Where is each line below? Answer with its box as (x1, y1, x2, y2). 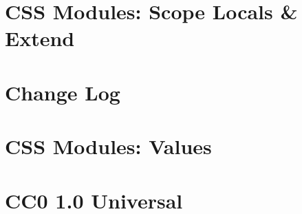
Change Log (5, 78, 120, 106)
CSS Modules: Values (5, 132, 212, 160)
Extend (5, 24, 75, 52)
